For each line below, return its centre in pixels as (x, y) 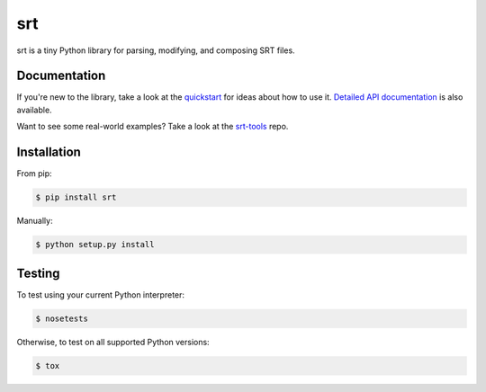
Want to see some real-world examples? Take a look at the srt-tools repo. (153, 127)
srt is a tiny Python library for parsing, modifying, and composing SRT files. (156, 50)
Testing (38, 273)
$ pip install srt (76, 197)
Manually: (35, 221)
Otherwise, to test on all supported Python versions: (113, 342)
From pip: (35, 174)
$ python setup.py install (95, 245)
